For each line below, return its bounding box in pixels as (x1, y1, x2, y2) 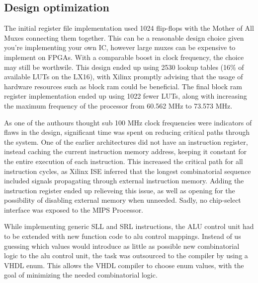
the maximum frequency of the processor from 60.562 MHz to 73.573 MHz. (4, 100, 233, 111)
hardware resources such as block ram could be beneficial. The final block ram (4, 81, 242, 91)
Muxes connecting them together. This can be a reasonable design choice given (4, 32, 244, 43)
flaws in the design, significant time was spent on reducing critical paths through (4, 127, 250, 137)
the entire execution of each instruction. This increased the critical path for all (4, 156, 243, 166)
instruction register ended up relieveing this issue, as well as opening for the (4, 185, 235, 195)
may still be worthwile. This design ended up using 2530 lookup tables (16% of (4, 61, 244, 72)
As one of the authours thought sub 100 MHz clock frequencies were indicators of (4, 117, 252, 127)
